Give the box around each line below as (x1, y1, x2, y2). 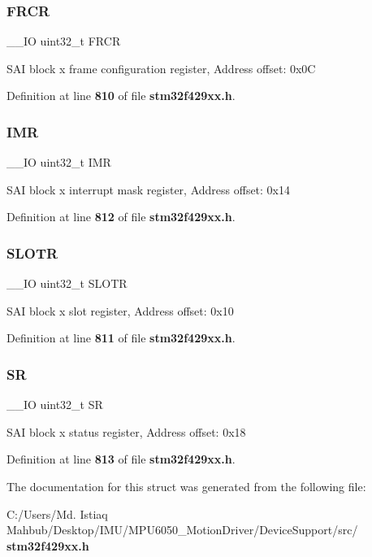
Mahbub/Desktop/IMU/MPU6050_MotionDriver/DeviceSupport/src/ (6, 521, 358, 538)
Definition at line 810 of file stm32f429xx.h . (6, 87, 236, 104)
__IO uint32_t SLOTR (6, 275, 128, 292)
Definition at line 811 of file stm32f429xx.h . (6, 329, 236, 346)
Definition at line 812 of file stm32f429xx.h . (6, 208, 236, 225)
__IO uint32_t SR (6, 396, 103, 413)
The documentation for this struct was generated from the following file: (6, 478, 366, 494)
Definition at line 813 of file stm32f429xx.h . (6, 450, 236, 468)
